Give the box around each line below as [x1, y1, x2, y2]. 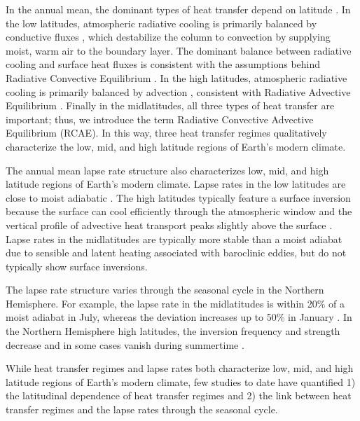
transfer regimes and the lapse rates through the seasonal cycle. [6, 402, 278, 417]
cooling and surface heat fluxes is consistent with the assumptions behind [6, 57, 321, 71]
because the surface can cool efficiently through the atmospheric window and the [6, 204, 352, 219]
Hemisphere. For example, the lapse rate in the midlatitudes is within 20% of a [6, 296, 345, 310]
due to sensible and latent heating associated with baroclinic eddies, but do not [6, 245, 347, 260]
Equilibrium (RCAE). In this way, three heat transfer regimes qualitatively [6, 125, 327, 140]
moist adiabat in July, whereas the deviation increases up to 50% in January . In [6, 310, 352, 324]
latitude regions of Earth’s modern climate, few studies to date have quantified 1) [6, 374, 356, 389]
